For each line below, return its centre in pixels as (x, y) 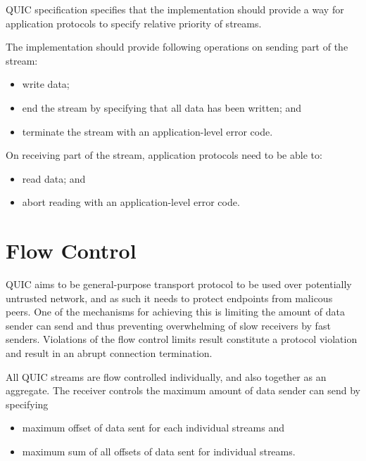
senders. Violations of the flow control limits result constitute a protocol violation (182, 339)
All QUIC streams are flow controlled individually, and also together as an (166, 376)
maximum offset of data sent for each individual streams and (153, 428)
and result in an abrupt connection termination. (109, 353)
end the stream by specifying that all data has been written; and (162, 107)
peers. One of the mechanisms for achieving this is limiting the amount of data (175, 312)
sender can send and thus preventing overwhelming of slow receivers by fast (168, 325)
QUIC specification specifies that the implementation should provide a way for (175, 9)
